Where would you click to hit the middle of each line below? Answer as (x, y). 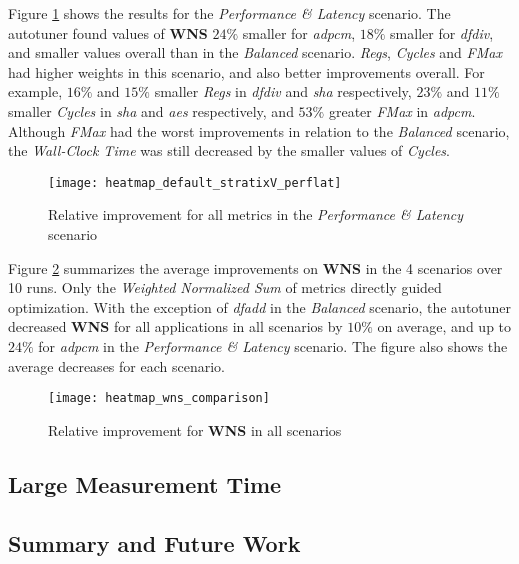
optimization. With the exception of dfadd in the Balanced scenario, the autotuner (260, 306)
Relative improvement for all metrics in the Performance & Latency (256, 214)
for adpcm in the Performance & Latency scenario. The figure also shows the (273, 345)
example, (35, 91)
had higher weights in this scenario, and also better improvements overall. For (246, 71)
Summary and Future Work (154, 542)
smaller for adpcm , (299, 32)
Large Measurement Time (145, 483)
